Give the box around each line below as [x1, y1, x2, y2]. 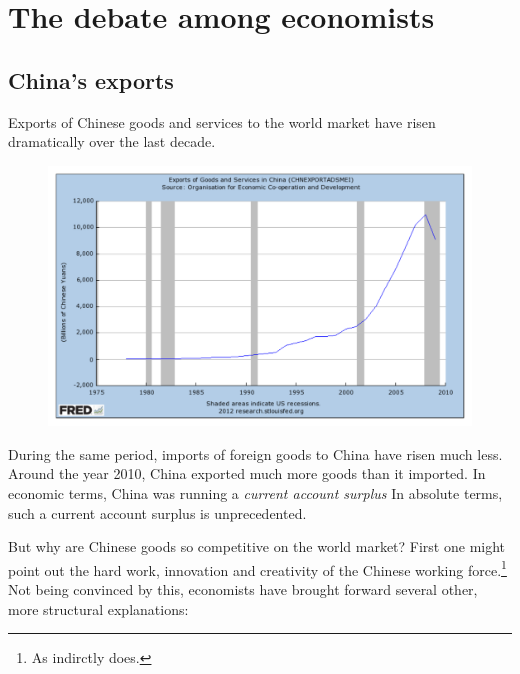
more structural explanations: [8, 598, 189, 619]
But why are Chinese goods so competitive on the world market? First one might [8, 536, 506, 557]
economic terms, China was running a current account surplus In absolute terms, [8, 482, 503, 503]
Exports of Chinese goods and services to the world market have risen [8, 111, 436, 132]
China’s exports [8, 64, 174, 95]
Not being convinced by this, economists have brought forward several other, [8, 579, 478, 600]
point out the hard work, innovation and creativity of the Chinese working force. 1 [8, 556, 507, 580]
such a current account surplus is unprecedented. [8, 502, 307, 523]
